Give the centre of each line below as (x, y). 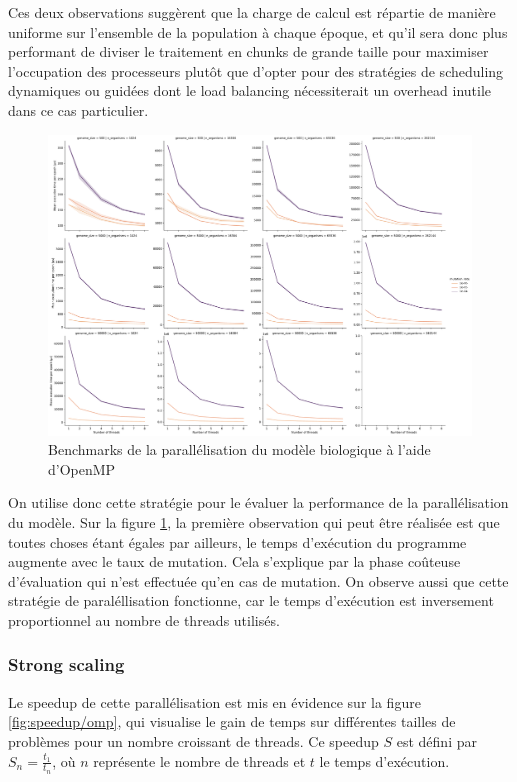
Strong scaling (66, 664)
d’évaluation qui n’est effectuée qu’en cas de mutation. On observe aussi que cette (258, 580)
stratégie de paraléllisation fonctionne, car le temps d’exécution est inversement (251, 600)
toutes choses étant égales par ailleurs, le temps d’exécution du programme (237, 541)
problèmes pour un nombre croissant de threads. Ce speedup (193, 740)
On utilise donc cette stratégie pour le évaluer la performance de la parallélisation (258, 502)
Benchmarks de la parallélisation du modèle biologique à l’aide (239, 449)
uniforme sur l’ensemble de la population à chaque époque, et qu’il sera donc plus (258, 31)
